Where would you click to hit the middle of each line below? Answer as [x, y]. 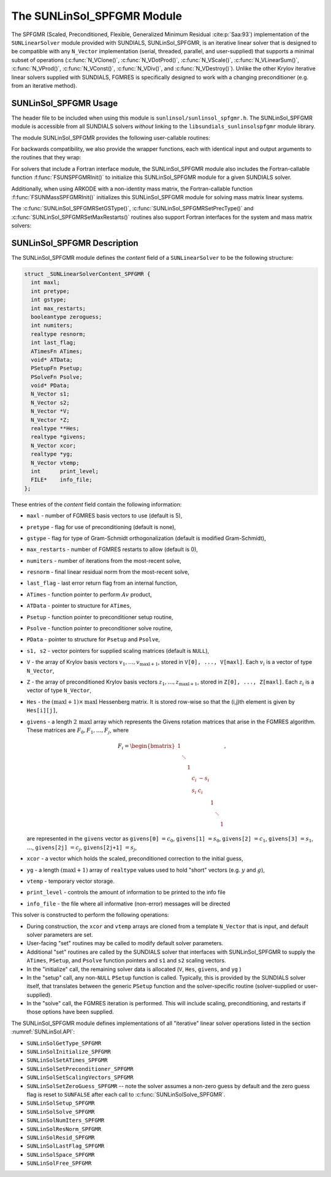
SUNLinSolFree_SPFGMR [59, 1164]
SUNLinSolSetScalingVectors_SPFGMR [80, 1078]
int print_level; [65, 471]
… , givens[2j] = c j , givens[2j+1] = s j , [82, 848]
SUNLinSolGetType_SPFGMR [64, 1043]
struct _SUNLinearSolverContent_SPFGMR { [87, 274]
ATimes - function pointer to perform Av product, [89, 594]
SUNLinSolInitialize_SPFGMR [69, 1052]
